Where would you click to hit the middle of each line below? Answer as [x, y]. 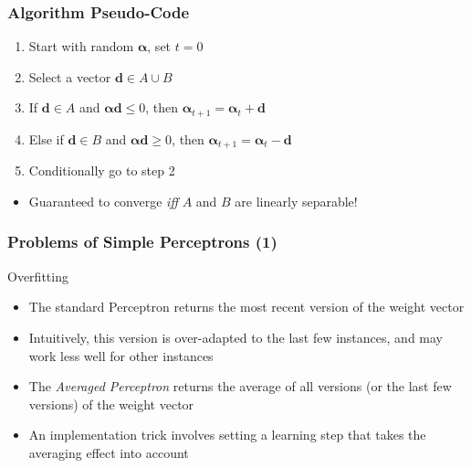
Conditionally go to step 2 [102, 170]
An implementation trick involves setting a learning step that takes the [227, 435]
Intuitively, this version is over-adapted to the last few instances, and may [235, 337]
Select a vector [70, 76]
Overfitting [38, 276]
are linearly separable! [296, 201]
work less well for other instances [121, 355]
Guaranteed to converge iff [103, 201]
